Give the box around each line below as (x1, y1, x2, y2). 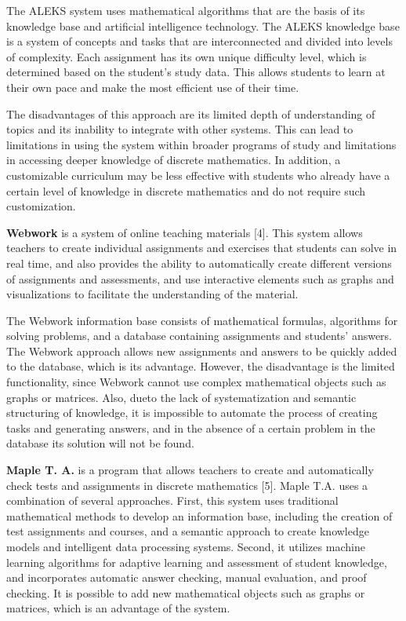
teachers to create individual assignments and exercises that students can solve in (6, 239, 397, 256)
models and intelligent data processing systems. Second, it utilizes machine (6, 539, 365, 554)
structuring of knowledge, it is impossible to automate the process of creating (6, 404, 378, 421)
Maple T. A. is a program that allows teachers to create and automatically (6, 462, 374, 478)
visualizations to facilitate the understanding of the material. (6, 286, 299, 302)
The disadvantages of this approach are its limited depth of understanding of (6, 105, 375, 122)
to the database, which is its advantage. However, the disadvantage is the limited (6, 358, 395, 374)
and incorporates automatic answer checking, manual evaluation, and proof (6, 569, 367, 586)
